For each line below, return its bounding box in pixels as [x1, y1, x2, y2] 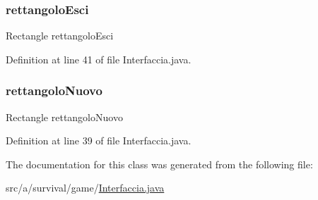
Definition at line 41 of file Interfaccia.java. [6, 51, 192, 66]
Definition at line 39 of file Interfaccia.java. [6, 133, 192, 148]
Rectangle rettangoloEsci [6, 28, 114, 43]
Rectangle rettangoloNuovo [6, 109, 123, 124]
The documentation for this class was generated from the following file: [6, 156, 313, 171]
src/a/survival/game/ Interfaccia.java [6, 180, 165, 195]
